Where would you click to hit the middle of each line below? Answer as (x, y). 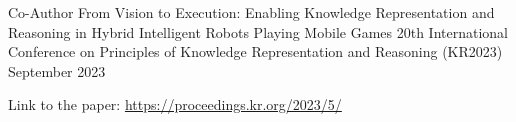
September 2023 (57, 70)
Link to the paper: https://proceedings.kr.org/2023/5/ (175, 104)
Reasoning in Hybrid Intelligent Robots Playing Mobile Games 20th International (258, 31)
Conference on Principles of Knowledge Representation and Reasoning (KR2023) (255, 51)
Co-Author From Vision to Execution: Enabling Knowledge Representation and (251, 12)
